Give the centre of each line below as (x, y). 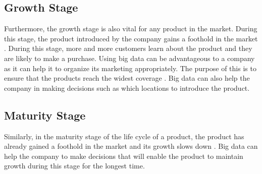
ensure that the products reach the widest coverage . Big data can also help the (127, 78)
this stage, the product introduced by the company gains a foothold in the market (131, 38)
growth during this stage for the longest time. (74, 166)
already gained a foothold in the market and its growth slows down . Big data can (131, 146)
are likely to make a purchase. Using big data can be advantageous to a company (129, 58)
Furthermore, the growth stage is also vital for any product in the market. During (131, 28)
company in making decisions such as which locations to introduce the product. (127, 88)
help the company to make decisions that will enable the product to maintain (124, 156)
